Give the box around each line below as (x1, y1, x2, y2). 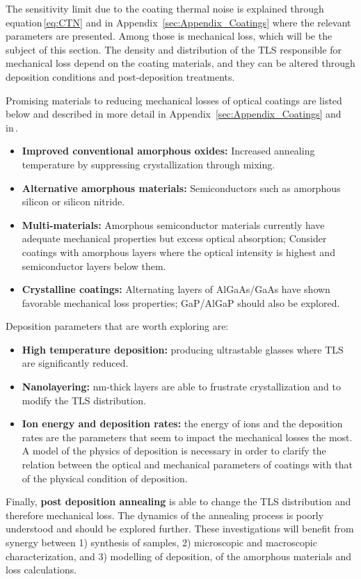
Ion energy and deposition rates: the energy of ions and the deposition (22, 416, 343, 431)
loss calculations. (6, 562, 77, 577)
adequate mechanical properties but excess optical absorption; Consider (22, 231, 327, 246)
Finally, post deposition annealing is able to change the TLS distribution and (6, 494, 351, 509)
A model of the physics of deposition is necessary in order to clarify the (22, 443, 326, 458)
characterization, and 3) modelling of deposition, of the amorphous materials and (6, 548, 352, 563)
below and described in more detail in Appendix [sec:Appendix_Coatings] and (6, 106, 342, 121)
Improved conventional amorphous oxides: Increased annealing (22, 143, 315, 158)
